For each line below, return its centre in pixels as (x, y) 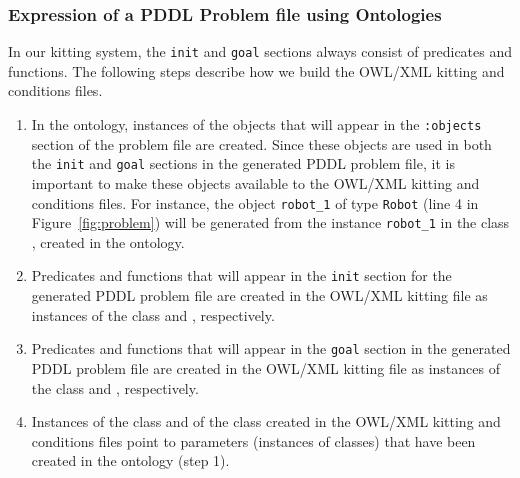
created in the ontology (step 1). (130, 460)
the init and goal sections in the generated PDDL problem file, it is (243, 163)
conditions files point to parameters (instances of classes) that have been (253, 440)
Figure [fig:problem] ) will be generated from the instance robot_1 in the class (270, 222)
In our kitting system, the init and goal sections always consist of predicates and (260, 51)
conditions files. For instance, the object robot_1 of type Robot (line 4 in (255, 202)
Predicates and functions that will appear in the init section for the (241, 275)
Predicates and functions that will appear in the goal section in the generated (271, 348)
